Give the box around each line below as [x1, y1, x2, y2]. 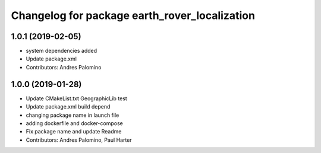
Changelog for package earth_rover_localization [11, 9, 256, 22]
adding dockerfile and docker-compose [26, 119, 123, 127]
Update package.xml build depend [26, 103, 111, 110]
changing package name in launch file [26, 111, 119, 119]
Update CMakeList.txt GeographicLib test [26, 95, 127, 102]
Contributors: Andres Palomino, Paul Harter [26, 136, 132, 144]
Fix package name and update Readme [26, 128, 122, 135]
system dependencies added [26, 47, 97, 55]
